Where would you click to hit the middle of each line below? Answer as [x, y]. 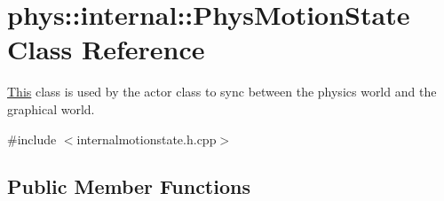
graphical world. [51, 108]
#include [32, 139]
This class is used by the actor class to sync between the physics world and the [222, 92]
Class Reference [106, 49]
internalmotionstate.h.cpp [147, 139]
